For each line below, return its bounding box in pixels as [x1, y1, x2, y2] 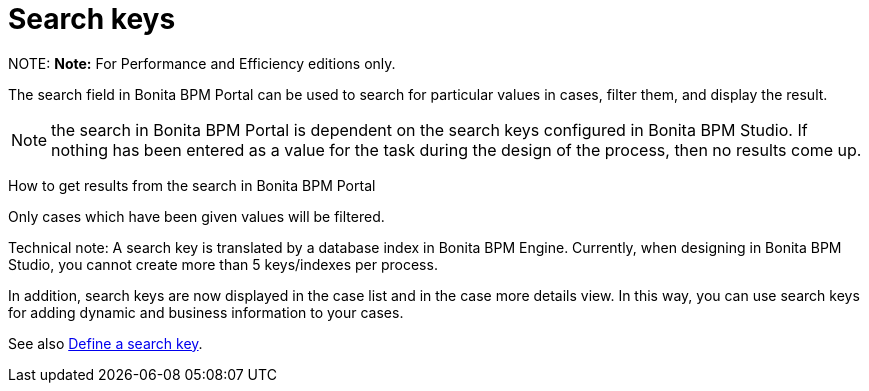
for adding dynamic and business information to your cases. [8, 303, 404, 321]
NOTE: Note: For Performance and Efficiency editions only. [8, 54, 396, 72]
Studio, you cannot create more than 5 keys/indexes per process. [8, 255, 438, 273]
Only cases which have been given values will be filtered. [8, 207, 385, 225]
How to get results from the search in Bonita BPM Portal [8, 176, 376, 194]
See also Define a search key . [8, 334, 203, 352]
